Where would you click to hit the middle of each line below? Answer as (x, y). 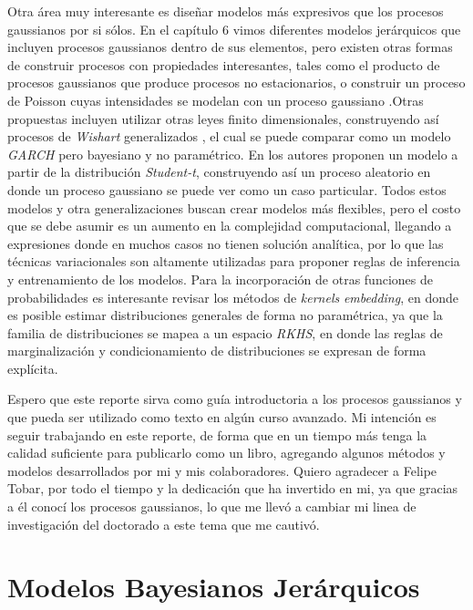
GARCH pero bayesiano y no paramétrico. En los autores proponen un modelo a (233, 154)
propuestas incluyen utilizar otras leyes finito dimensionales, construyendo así (223, 118)
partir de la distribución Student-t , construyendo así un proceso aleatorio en (219, 172)
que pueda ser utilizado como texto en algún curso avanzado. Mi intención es (222, 417)
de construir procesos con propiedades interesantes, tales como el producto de (224, 64)
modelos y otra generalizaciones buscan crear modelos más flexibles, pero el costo (234, 207)
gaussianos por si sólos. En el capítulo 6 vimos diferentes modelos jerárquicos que (234, 29)
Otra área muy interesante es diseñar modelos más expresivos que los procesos (226, 11)
